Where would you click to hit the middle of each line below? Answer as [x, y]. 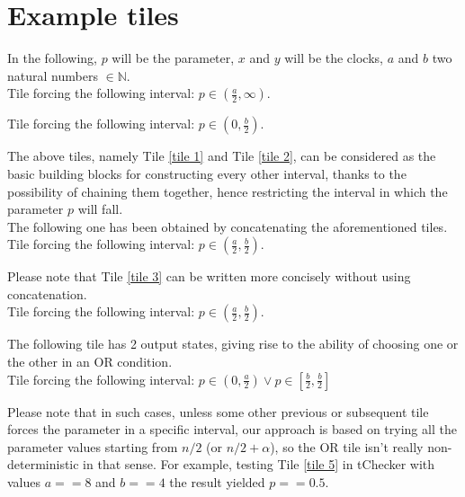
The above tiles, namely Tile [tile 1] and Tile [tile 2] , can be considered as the [222, 156]
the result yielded [217, 482]
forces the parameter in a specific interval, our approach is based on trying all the [232, 429]
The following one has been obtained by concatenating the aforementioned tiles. [228, 226]
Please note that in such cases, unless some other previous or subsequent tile [218, 411]
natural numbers [53, 75]
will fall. [100, 209]
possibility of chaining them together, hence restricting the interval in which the [228, 191]
